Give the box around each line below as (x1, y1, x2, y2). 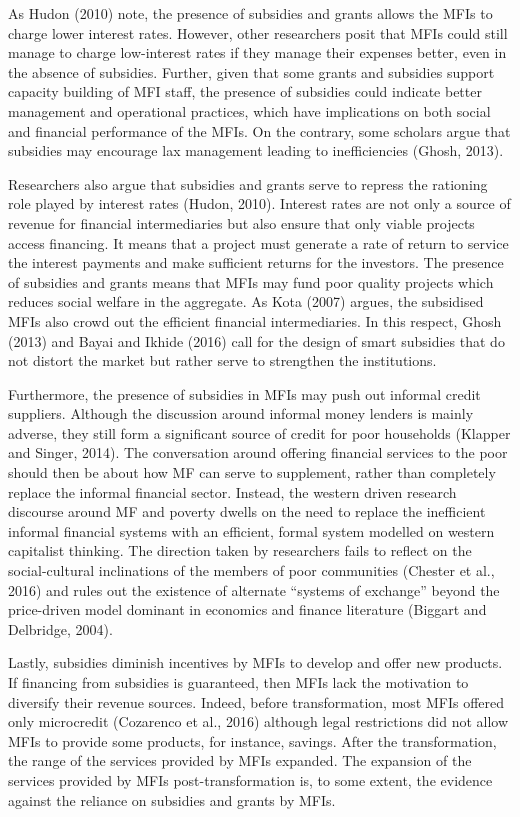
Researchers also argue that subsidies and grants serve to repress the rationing (8, 173, 488, 194)
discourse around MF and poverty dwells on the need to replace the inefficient (8, 501, 486, 522)
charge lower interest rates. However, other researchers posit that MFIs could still (8, 22, 508, 43)
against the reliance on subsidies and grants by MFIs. (8, 789, 336, 810)
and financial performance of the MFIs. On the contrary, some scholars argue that (8, 120, 511, 141)
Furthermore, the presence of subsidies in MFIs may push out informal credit (8, 383, 481, 404)
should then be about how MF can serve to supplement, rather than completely (8, 462, 496, 483)
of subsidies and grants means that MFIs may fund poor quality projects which (8, 271, 494, 292)
